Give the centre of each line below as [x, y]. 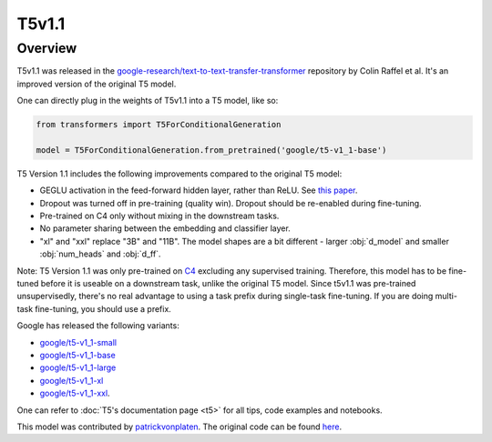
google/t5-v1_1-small [78, 342]
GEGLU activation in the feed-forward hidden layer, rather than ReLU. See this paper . [199, 190]
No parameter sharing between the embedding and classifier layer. [165, 228]
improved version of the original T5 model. [97, 84]
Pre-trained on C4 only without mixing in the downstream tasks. [159, 216]
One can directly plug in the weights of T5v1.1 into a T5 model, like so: [148, 101]
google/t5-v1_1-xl [72, 380]
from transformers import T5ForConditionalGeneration [159, 125]
